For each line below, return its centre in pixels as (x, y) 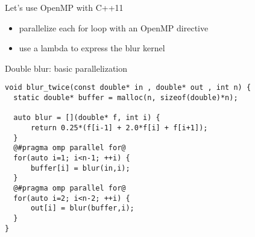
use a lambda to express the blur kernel (92, 48)
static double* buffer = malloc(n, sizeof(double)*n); (126, 98)
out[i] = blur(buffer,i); (82, 208)
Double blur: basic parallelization (66, 68)
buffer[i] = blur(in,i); (80, 168)
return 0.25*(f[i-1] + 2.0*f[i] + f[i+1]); (119, 128)
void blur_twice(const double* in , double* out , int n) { (128, 88)
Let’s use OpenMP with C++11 (64, 7)
